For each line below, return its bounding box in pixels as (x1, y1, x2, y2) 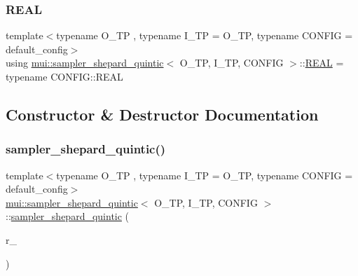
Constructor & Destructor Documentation (6, 103, 319, 125)
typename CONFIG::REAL (6, 69, 123, 83)
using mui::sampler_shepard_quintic (6, 55, 164, 70)
